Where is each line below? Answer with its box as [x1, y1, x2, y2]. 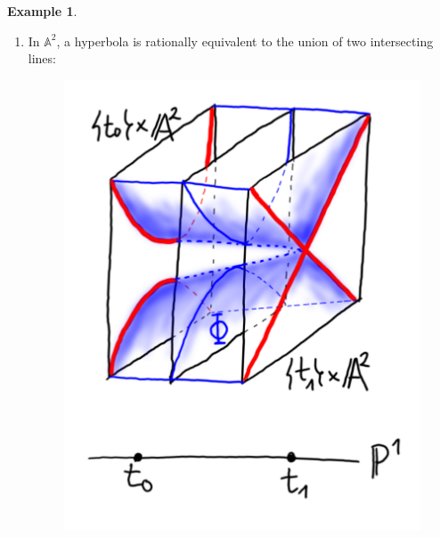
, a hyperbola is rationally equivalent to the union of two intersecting [56, 31, 434, 50]
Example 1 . [7, 2, 77, 20]
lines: [28, 49, 56, 68]
